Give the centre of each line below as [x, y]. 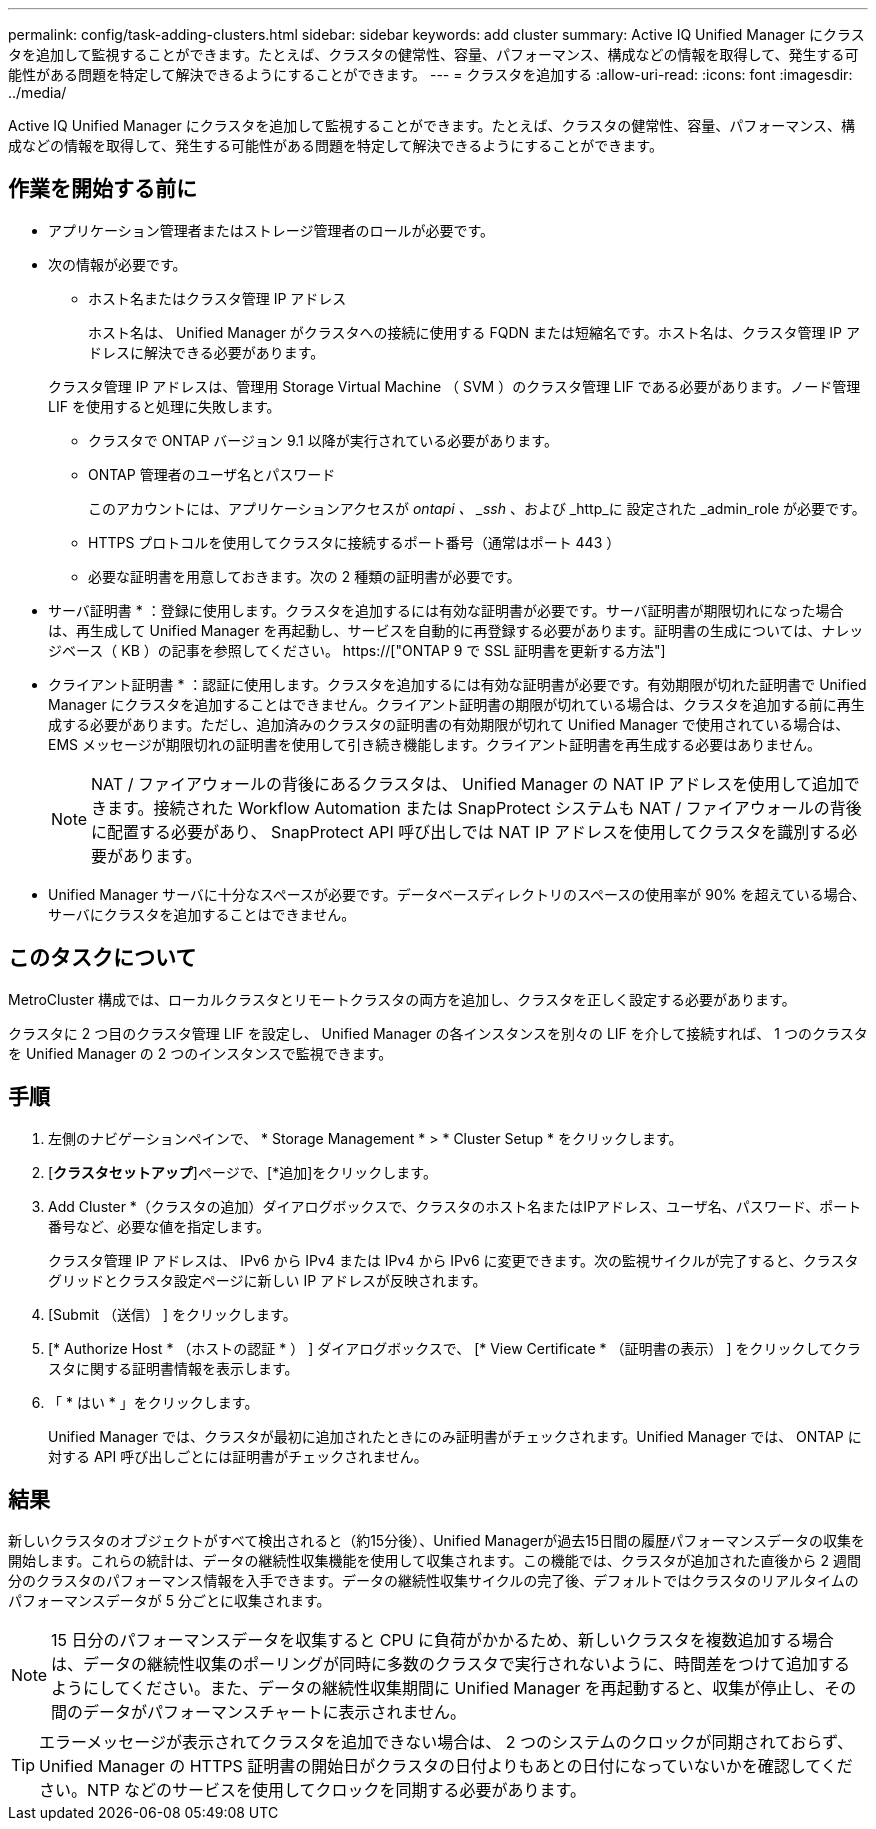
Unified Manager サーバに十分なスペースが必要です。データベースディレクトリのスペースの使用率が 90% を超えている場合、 [457, 894]
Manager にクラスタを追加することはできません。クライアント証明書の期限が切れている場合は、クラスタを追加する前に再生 [456, 704]
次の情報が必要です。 [117, 264]
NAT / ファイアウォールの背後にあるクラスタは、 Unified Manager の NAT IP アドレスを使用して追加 [467, 783]
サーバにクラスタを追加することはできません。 [202, 914]
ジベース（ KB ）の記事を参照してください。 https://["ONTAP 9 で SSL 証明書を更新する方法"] [357, 650]
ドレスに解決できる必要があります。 [206, 352]
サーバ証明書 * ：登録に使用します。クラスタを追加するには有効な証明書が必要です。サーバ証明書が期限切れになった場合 [446, 610]
